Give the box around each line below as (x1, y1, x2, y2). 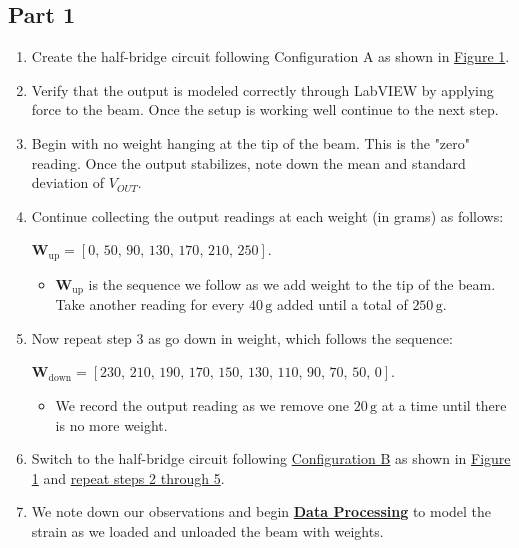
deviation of (31, 172, 105, 193)
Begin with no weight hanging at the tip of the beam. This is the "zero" (31, 132, 471, 153)
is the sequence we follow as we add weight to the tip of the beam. (88, 273, 496, 294)
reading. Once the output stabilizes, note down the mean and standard (31, 152, 466, 173)
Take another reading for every (55, 294, 245, 315)
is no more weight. (55, 414, 168, 435)
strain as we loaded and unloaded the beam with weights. (31, 521, 384, 542)
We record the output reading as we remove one (55, 395, 350, 416)
